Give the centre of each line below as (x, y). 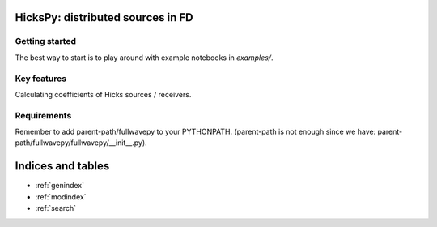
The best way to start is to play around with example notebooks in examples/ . (144, 58)
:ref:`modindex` (61, 197)
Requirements (43, 115)
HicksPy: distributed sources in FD (104, 17)
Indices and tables (62, 166)
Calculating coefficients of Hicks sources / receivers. (103, 94)
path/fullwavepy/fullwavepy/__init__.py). (81, 143)
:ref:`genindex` (60, 186)
